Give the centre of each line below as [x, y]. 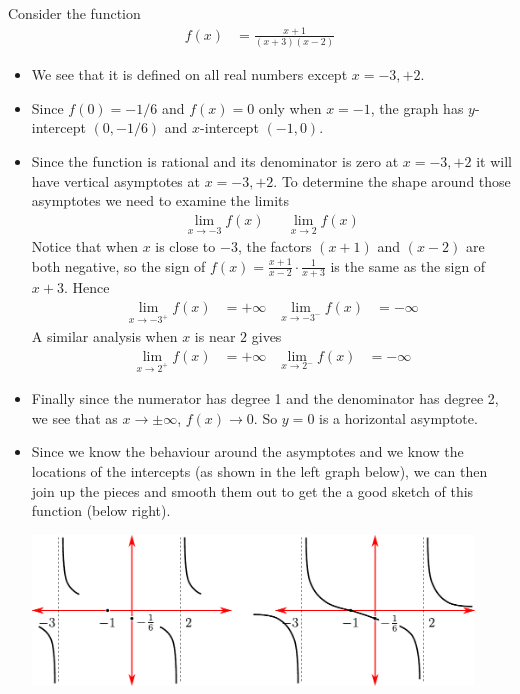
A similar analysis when [104, 335]
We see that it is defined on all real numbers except [189, 74]
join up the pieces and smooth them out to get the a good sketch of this [252, 490]
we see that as [74, 417]
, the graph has [417, 107]
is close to [185, 246]
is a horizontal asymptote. [398, 417]
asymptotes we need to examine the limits [160, 200]
